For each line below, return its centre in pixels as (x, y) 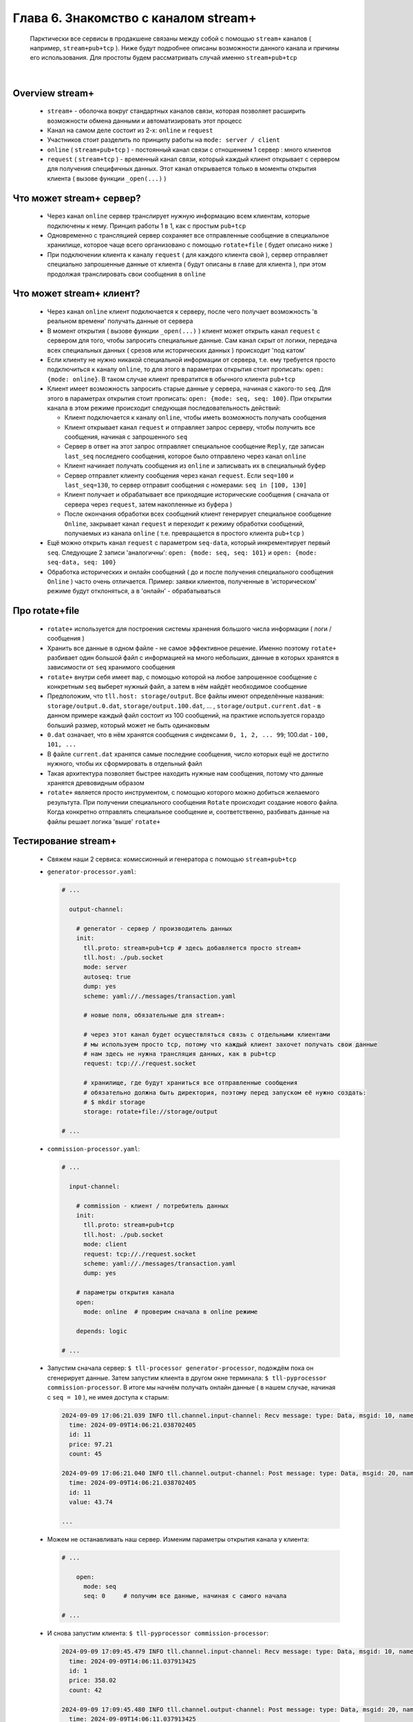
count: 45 (86, 1454)
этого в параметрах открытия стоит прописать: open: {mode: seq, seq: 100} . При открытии (189, 398)
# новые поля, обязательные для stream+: (154, 1015)
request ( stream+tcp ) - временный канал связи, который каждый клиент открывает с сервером (193, 159)
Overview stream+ (53, 93)
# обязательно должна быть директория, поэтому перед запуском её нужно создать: (225, 1092)
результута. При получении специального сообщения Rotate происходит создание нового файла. (193, 802)
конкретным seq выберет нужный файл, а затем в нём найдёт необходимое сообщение (177, 687)
